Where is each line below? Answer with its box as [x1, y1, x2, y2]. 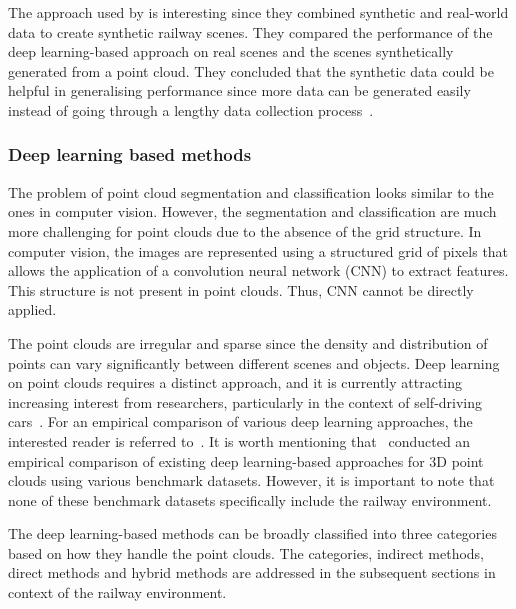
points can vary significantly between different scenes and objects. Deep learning [8, 352, 500, 373]
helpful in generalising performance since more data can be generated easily [8, 80, 471, 101]
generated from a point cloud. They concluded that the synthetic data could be [8, 60, 494, 81]
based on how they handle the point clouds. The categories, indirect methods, [8, 542, 484, 563]
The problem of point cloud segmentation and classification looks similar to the [8, 181, 494, 202]
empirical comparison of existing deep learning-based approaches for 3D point [8, 450, 484, 471]
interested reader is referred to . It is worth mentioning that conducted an [8, 430, 471, 451]
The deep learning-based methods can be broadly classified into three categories [8, 523, 497, 544]
